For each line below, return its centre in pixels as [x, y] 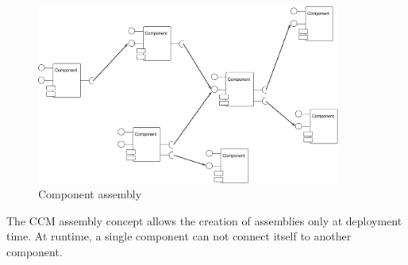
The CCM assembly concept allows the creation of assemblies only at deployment [204, 220]
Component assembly [90, 194]
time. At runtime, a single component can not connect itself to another [179, 236]
